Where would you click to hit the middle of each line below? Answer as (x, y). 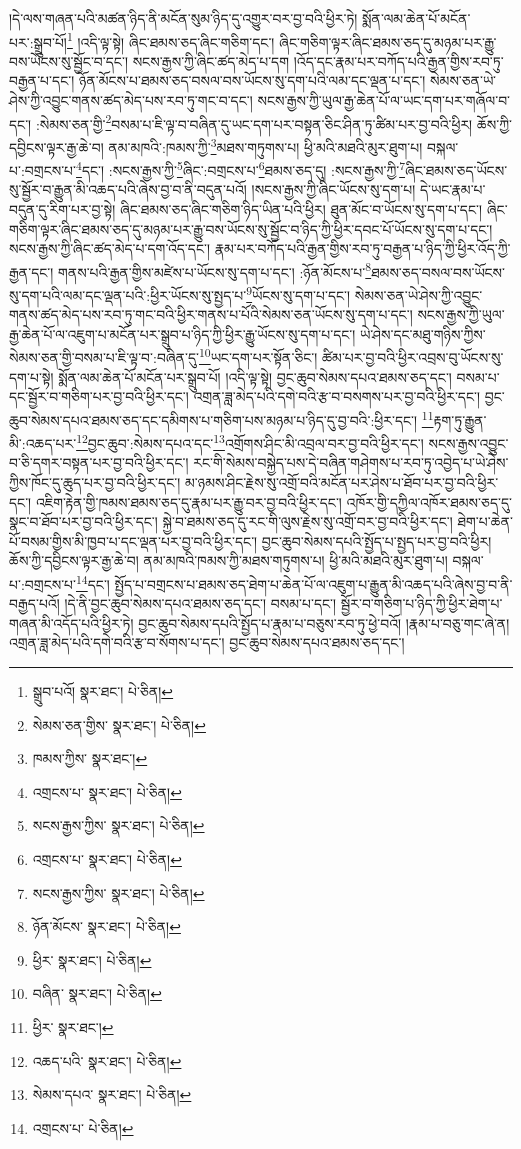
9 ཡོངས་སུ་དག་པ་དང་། (298, 293)
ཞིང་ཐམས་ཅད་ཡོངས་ (456, 169)
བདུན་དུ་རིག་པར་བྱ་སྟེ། (62, 208)
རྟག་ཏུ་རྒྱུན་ (460, 419)
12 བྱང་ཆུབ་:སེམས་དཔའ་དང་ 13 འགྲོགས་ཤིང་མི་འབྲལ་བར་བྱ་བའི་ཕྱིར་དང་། (250, 441)
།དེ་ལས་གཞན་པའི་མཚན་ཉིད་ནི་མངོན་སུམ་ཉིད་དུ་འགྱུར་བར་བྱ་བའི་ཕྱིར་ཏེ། (183, 18)
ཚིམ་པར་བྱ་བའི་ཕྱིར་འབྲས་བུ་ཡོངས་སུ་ (413, 357)
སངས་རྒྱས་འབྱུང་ (468, 442)
